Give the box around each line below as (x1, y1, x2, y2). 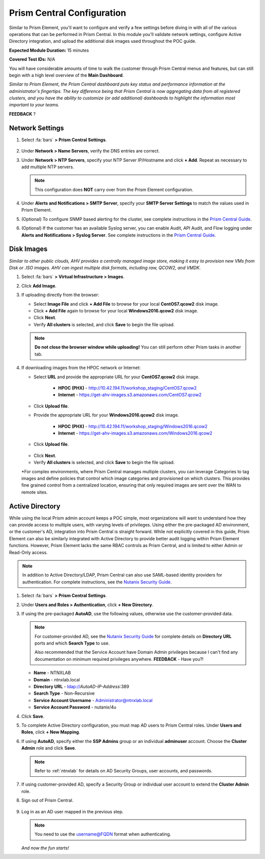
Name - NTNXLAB (33, 670, 71, 676)
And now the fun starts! (21, 845, 69, 851)
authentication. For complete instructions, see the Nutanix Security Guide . (22, 579, 172, 585)
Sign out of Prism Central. (21, 798, 74, 803)
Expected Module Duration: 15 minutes (9, 47, 89, 53)
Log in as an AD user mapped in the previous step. (21, 808, 124, 814)
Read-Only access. (9, 549, 48, 555)
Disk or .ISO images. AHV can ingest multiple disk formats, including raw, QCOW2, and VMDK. (9, 265, 201, 271)
